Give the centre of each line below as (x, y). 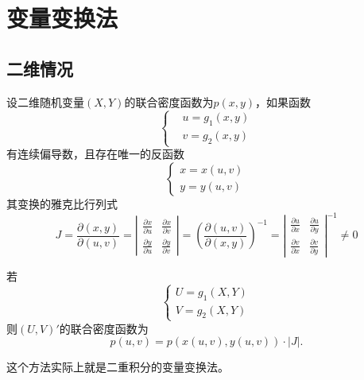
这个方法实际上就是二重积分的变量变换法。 (118, 367)
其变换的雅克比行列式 (62, 203)
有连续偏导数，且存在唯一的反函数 (95, 154)
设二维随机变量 (45, 101)
